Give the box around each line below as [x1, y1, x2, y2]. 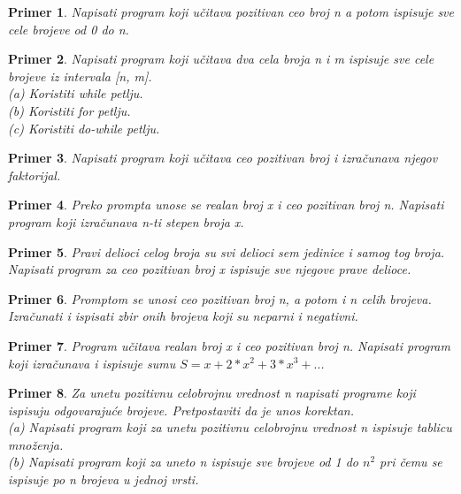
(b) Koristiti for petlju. [8, 101, 131, 119]
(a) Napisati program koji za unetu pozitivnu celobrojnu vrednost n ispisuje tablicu [8, 418, 452, 437]
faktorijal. [8, 165, 61, 184]
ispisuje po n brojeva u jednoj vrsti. [8, 470, 199, 489]
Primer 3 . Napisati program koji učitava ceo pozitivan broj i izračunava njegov [8, 148, 438, 167]
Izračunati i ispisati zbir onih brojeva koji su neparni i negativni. [8, 307, 358, 325]
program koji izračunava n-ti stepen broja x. [8, 212, 244, 231]
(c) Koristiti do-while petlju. [8, 118, 160, 137]
